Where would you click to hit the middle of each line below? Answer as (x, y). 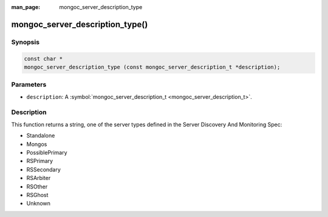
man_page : (26, 7)
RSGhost (37, 195)
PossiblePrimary (47, 152)
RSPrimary (40, 161)
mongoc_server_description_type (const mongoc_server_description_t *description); (152, 67)
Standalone (41, 136)
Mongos (37, 144)
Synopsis (25, 42)
